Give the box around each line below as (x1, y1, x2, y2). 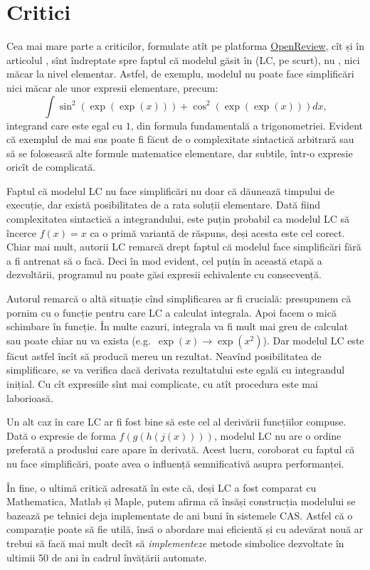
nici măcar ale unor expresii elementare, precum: (6, 80, 218, 95)
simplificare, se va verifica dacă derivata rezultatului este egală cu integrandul (6, 362, 345, 377)
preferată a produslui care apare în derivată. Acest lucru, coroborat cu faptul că (6, 442, 355, 457)
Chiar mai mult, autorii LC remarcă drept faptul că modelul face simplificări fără (6, 239, 361, 254)
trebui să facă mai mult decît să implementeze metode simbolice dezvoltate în (6, 535, 344, 550)
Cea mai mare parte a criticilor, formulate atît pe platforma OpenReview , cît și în (6, 38, 364, 53)
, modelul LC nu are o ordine (213, 428, 342, 443)
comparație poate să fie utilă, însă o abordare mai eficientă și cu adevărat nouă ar (6, 522, 364, 537)
